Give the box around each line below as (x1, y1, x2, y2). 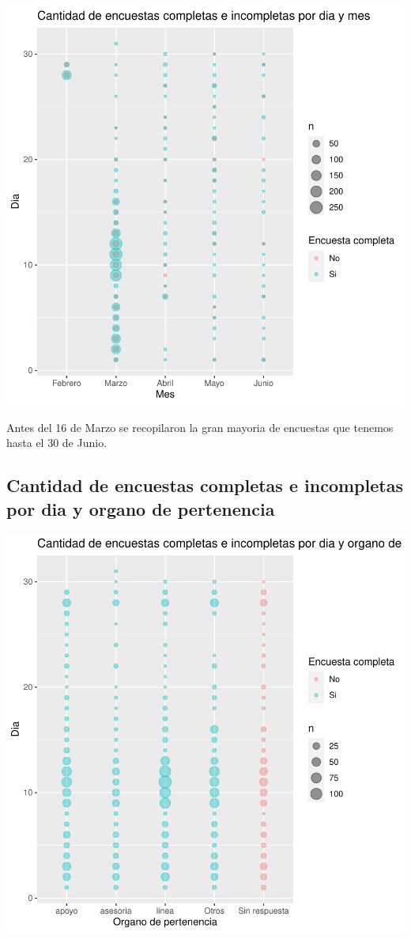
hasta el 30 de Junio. (6, 434, 107, 451)
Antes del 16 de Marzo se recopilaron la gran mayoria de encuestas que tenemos (6, 418, 394, 435)
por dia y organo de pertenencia (6, 496, 275, 521)
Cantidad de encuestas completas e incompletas (6, 473, 403, 498)
